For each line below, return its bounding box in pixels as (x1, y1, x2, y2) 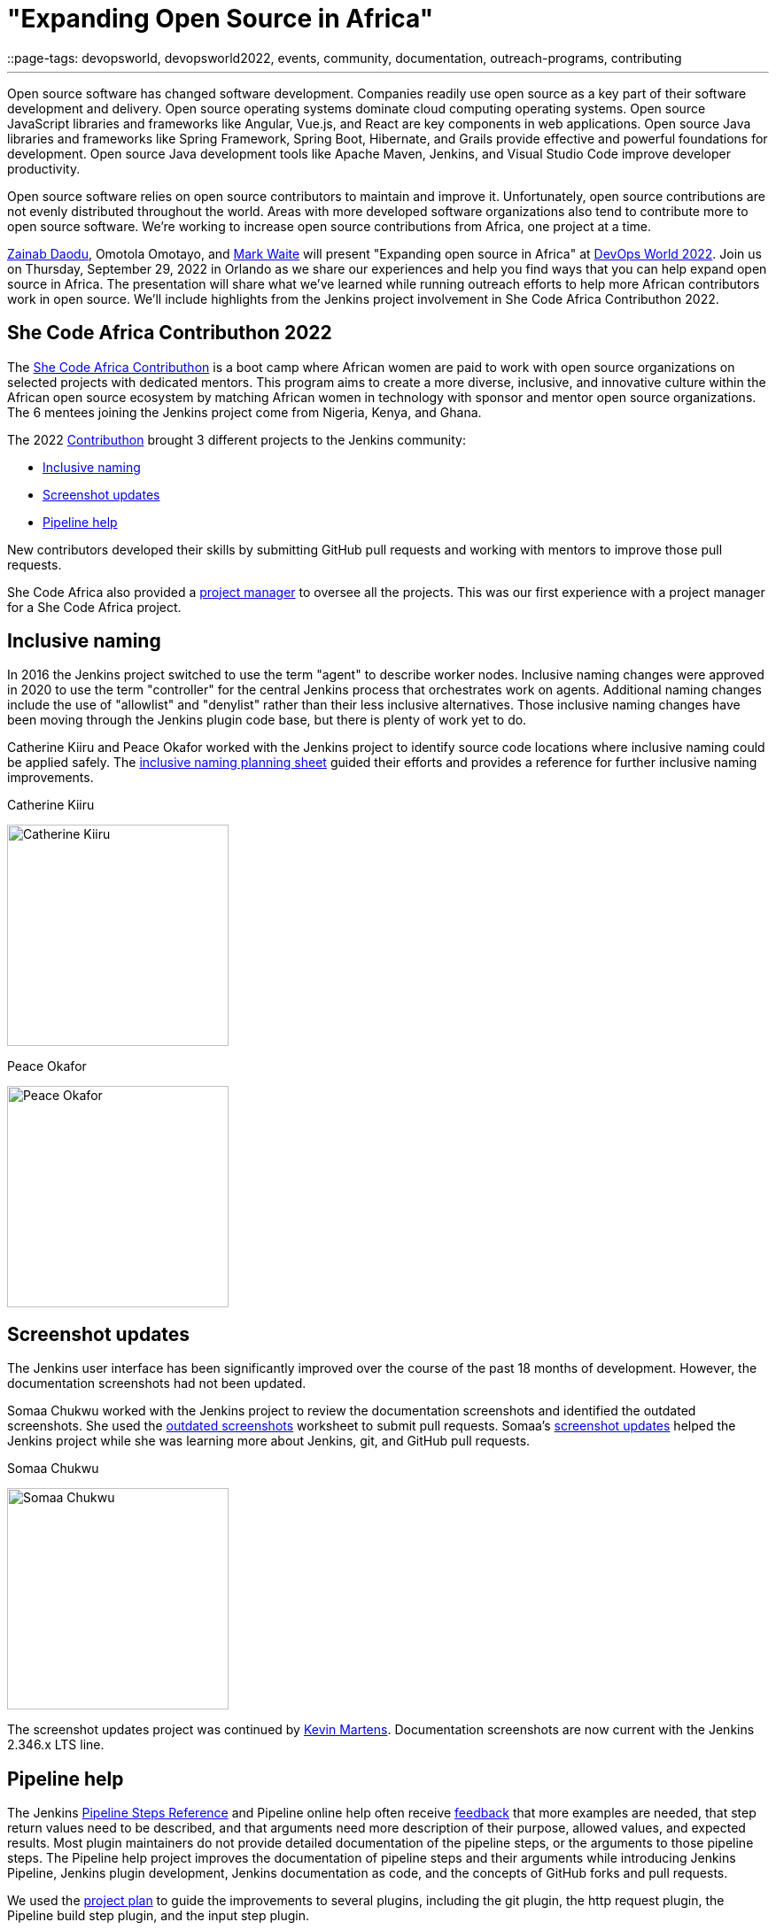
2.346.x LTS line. (7, 1737, 105, 1753)
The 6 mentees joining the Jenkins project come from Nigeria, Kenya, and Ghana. (7, 404, 482, 420)
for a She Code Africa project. (7, 599, 182, 615)
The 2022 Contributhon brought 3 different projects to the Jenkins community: (7, 431, 466, 447)
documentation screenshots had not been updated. (7, 1376, 307, 1391)
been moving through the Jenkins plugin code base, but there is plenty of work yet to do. (7, 712, 527, 728)
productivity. (7, 160, 81, 176)
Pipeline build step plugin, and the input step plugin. (7, 1908, 309, 1924)
